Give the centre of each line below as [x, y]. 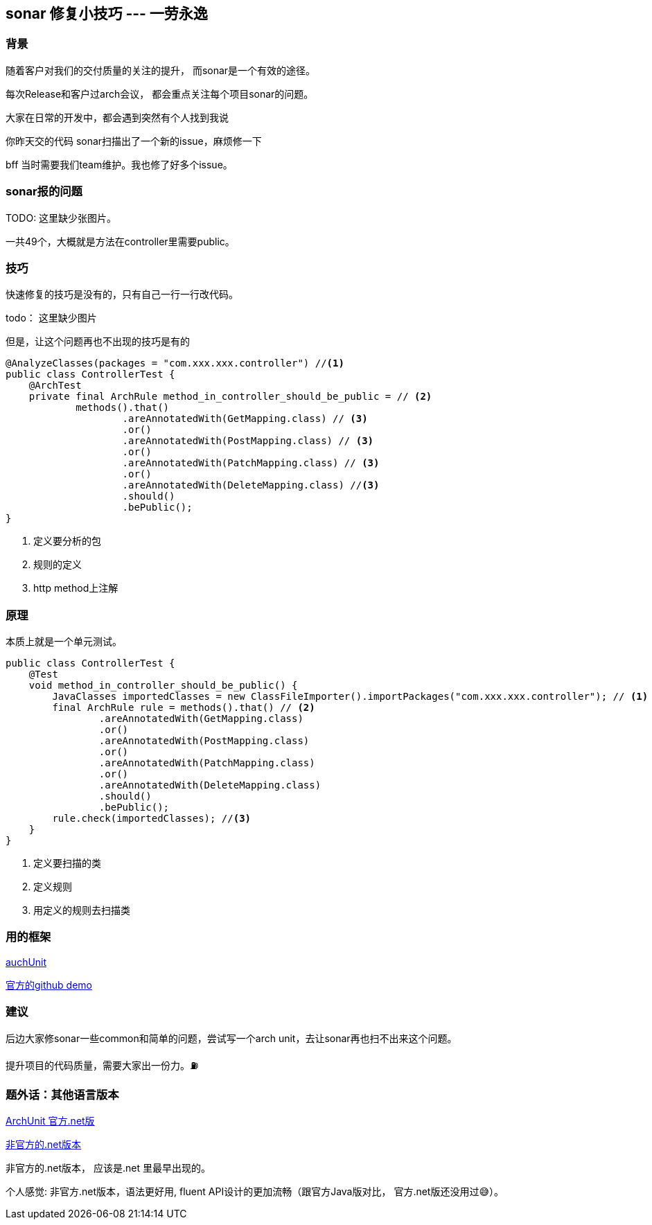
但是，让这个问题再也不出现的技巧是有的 [98, 342]
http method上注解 [76, 588]
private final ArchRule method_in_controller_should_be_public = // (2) [230, 397]
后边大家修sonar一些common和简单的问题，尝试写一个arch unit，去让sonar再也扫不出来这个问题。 [231, 1038]
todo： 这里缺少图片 [51, 318]
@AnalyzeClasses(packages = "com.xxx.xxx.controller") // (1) [175, 363]
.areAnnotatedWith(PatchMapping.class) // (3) [251, 463]
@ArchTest [55, 386]
